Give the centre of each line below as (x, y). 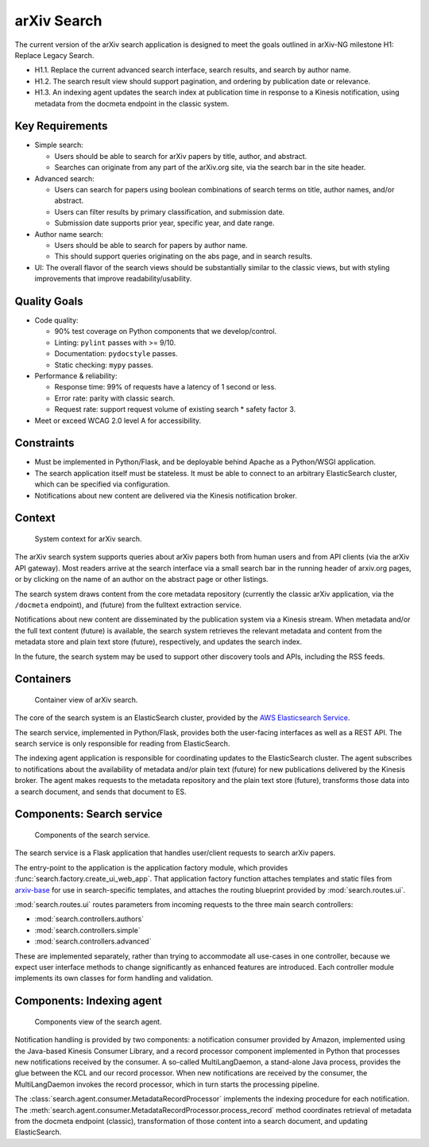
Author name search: (69, 234)
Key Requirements (61, 126)
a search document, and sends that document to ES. (100, 792)
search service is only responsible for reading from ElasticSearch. (122, 744)
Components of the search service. (93, 835)
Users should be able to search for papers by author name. (151, 245)
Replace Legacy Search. (54, 55)
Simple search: (59, 145)
